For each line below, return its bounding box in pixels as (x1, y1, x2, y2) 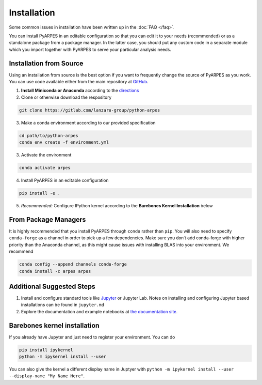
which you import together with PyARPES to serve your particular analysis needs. (9, 46, 172, 52)
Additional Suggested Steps (9, 282, 96, 291)
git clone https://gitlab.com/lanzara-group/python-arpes (19, 107, 160, 113)
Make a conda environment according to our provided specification (21, 120, 156, 125)
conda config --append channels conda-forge (19, 262, 127, 267)
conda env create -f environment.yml (19, 139, 109, 145)
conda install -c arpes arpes (19, 268, 91, 274)
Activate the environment (21, 152, 72, 158)
